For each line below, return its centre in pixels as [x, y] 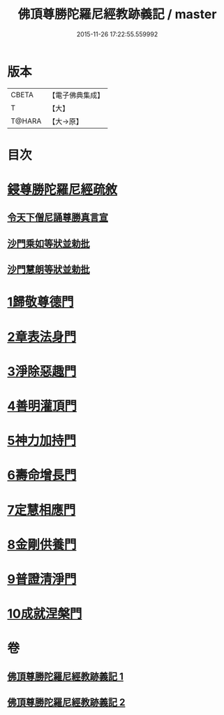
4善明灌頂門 [42, 406]
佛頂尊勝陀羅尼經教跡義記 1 [66, 676]
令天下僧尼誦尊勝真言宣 [58, 218]
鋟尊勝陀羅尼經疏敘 [62, 190]
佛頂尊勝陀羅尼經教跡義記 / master [117, 14]
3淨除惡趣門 [42, 371]
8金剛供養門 [42, 545]
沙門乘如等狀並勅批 [48, 243]
